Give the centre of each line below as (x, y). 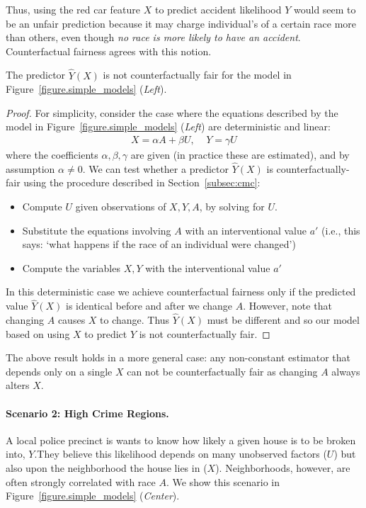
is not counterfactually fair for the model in (197, 75)
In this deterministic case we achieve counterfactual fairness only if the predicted (181, 292)
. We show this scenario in (223, 481)
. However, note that (287, 306)
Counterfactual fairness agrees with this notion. (109, 51)
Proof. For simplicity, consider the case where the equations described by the (172, 112)
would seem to (325, 9)
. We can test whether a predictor (155, 168)
